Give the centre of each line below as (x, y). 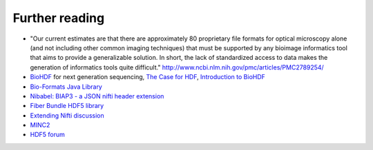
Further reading (59, 18)
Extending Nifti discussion (67, 115)
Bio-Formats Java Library (66, 87)
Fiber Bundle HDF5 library (67, 106)
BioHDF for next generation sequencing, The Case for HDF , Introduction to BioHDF (148, 77)
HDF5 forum (47, 135)
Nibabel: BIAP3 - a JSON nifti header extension (97, 96)
